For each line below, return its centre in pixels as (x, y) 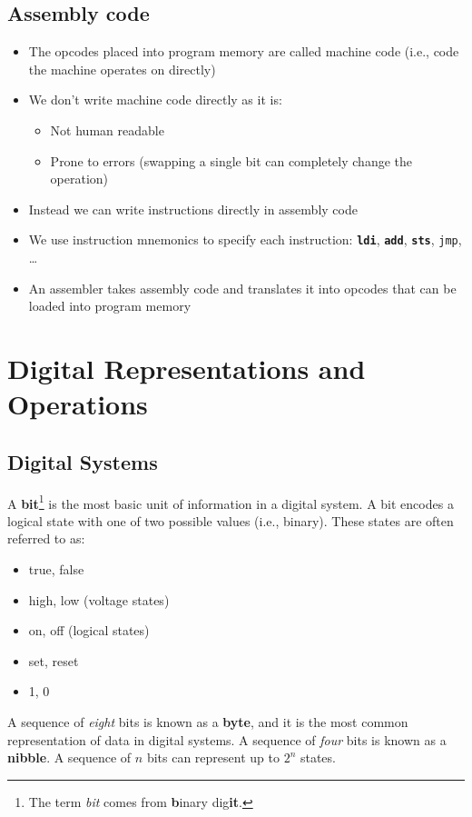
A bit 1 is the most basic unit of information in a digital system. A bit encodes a (231, 502)
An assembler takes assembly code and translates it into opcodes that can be (242, 288)
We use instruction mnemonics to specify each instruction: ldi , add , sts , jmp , (245, 239)
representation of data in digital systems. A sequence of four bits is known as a (227, 739)
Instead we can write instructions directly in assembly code (193, 209)
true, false (56, 569)
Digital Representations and (187, 368)
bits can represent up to (213, 757)
